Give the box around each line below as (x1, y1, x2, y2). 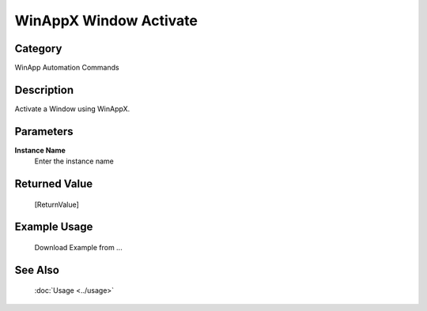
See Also (14, 263, 59, 276)
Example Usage (14, 220, 93, 234)
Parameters (14, 125, 74, 138)
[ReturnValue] (34, 200, 79, 209)
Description (14, 83, 74, 96)
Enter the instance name (34, 156, 114, 166)
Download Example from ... (34, 243, 123, 253)
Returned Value (14, 178, 93, 191)
